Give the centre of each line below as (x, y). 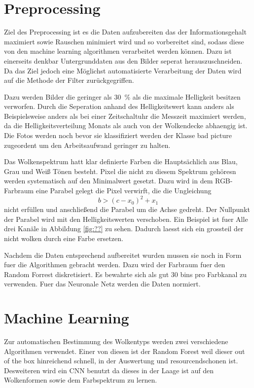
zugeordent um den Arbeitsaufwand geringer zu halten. (87, 145)
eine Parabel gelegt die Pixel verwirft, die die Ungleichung (124, 191)
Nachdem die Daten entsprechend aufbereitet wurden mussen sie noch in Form (123, 255)
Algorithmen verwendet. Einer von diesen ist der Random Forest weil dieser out (125, 351)
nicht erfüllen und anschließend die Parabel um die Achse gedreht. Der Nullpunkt (127, 209)
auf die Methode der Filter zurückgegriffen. (69, 80)
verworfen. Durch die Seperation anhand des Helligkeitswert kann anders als (119, 106)
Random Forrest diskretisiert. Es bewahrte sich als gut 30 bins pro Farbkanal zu (125, 274)
